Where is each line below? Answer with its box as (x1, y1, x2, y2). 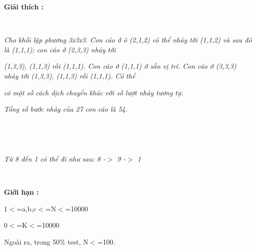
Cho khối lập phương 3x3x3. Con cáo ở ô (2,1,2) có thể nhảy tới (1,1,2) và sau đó (4, 35, 252, 45)
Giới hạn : (4, 187, 39, 197)
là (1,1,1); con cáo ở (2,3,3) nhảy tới (4, 44, 116, 54)
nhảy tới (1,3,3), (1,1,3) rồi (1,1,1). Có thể (4, 70, 135, 81)
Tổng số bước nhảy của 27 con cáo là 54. (4, 104, 128, 114)
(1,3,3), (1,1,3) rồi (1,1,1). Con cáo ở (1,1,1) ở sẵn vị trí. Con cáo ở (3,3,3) (4, 61, 237, 71)
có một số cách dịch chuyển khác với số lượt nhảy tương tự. (4, 87, 183, 97)
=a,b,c (16, 203, 37, 213)
